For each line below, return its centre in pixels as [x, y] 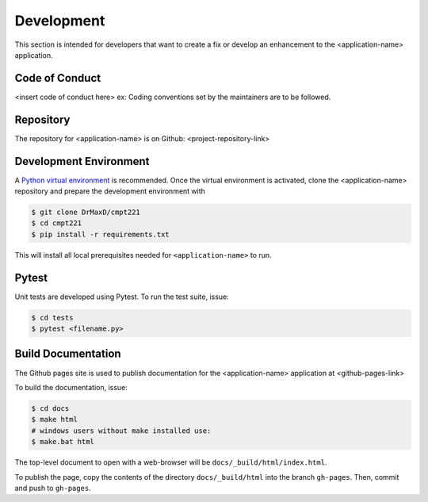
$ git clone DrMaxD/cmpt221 [86, 213]
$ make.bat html [63, 442]
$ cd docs [50, 408]
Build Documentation [68, 354]
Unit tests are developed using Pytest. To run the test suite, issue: [122, 297]
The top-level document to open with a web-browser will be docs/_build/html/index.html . [171, 462]
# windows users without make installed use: [121, 431]
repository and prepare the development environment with [110, 191]
